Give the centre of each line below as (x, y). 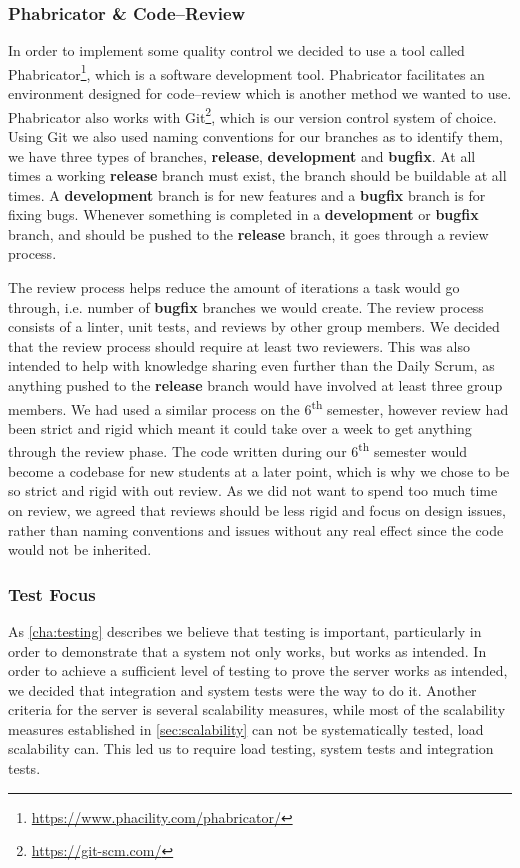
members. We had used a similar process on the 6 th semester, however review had (258, 407)
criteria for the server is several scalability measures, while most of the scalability (257, 709)
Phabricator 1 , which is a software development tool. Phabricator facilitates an (246, 72)
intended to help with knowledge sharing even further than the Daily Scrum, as (251, 365)
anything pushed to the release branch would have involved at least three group (255, 385)
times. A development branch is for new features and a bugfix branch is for (247, 194)
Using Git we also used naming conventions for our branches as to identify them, (255, 135)
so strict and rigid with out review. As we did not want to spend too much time (253, 490)
